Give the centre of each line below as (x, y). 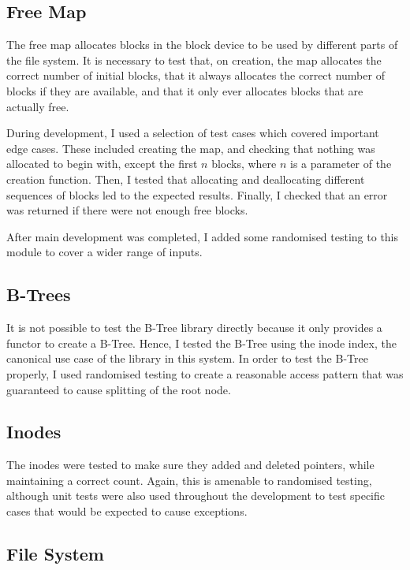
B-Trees (39, 294)
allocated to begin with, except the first (102, 164)
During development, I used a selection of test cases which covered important (193, 133)
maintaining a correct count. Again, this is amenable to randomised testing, (189, 480)
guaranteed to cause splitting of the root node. (119, 389)
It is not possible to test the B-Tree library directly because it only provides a (194, 328)
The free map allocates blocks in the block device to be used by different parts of (202, 45)
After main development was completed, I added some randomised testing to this (203, 236)
